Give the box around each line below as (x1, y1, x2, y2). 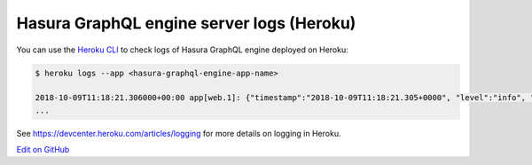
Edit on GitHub (16, 145, 70, 155)
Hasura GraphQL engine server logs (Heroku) (16, 13, 356, 33)
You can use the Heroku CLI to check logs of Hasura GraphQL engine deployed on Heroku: (16, 44, 349, 55)
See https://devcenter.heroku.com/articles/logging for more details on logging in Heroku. (16, 128, 341, 138)
